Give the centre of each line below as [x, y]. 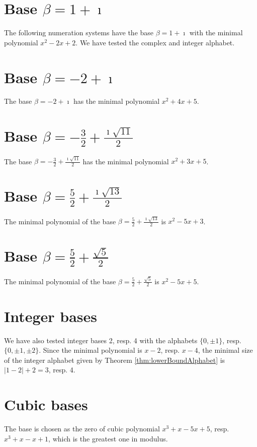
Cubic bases [46, 404]
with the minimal [216, 33]
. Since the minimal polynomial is [91, 350]
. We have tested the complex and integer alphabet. [155, 42]
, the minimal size [225, 350]
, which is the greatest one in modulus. [108, 438]
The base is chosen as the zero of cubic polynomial [82, 429]
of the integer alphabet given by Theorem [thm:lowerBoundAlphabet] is [115, 360]
